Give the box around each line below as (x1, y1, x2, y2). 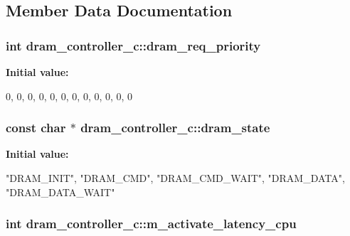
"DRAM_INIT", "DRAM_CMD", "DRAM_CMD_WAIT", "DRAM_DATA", (6, 171, 345, 185)
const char (6, 119, 66, 136)
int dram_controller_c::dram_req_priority (6, 36, 261, 54)
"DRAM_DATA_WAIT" (6, 184, 115, 199)
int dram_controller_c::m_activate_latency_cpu (6, 215, 297, 232)
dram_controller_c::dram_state (80, 119, 270, 136)
